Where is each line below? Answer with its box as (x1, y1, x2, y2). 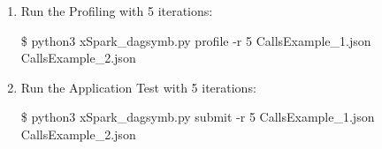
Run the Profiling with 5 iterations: (20, 2, 213, 19)
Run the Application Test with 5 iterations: (20, 78, 256, 96)
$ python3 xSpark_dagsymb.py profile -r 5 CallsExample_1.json (20, 31, 371, 49)
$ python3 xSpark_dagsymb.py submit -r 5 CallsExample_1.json (20, 108, 375, 126)
